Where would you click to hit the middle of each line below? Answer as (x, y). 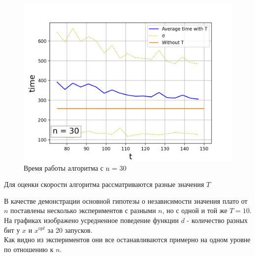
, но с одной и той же (195, 210)
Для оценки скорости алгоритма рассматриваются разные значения (104, 184)
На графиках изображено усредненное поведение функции (91, 220)
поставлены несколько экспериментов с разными (83, 210)
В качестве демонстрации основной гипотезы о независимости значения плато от (126, 201)
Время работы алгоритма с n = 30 (75, 167)
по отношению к (29, 249)
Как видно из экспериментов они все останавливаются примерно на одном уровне (127, 239)
